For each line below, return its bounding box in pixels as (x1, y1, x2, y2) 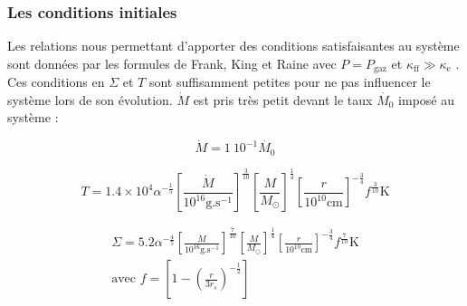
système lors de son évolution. (7, 90, 173, 109)
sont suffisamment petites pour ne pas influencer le (148, 72, 431, 91)
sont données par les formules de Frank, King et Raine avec (7, 53, 337, 72)
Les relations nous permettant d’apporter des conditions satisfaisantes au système (7, 36, 460, 55)
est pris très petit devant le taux (193, 90, 373, 109)
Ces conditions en (7, 72, 105, 91)
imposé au (398, 90, 455, 109)
